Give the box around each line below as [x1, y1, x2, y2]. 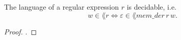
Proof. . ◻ [4, 26, 37, 36]
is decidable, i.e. [126, 2, 177, 12]
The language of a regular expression [4, 2, 119, 12]
